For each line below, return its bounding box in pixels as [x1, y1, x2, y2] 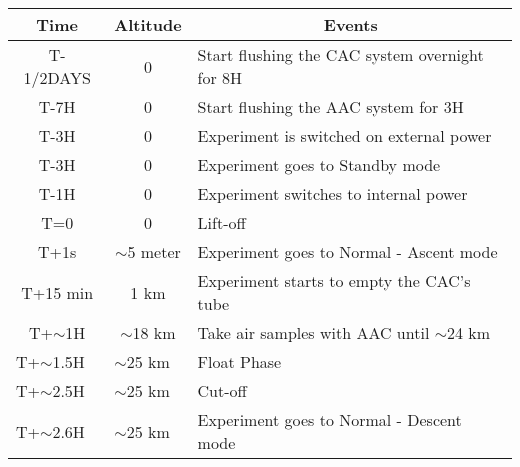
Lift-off [197, 211, 246, 234]
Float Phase [197, 350, 282, 373]
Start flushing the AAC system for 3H [197, 95, 464, 118]
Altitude [114, 13, 182, 36]
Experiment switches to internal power [197, 182, 468, 205]
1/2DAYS [23, 66, 91, 89]
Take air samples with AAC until [197, 321, 430, 344]
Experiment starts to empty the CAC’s [197, 269, 471, 292]
